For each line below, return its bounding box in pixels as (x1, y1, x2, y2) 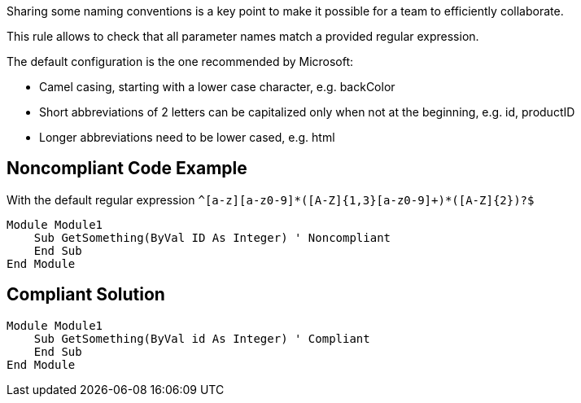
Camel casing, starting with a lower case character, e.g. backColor (39, 80, 395, 94)
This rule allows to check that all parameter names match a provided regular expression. (7, 29, 479, 43)
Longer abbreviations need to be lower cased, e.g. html (39, 130, 335, 144)
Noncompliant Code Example (7, 158, 247, 179)
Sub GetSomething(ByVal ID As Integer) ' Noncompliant (33, 230, 391, 244)
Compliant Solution (7, 284, 165, 305)
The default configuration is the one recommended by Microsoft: (7, 55, 354, 68)
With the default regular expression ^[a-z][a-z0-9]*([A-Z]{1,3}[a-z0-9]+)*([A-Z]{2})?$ (7, 192, 535, 207)
